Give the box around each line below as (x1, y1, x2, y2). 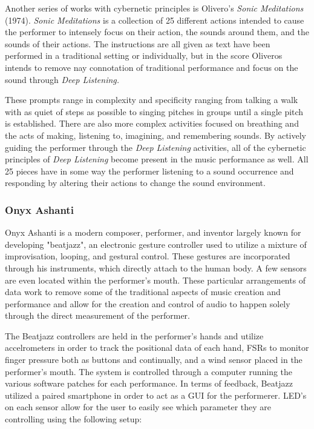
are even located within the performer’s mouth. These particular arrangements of (5, 273, 306, 286)
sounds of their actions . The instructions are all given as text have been (5, 37, 270, 50)
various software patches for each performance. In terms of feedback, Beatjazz (5, 377, 293, 390)
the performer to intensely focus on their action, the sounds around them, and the (5, 25, 309, 38)
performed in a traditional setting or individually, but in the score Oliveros (5, 49, 283, 62)
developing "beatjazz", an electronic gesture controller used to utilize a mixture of (5, 238, 307, 250)
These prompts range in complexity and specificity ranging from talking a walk (5, 93, 298, 106)
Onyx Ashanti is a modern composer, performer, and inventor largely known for (5, 226, 301, 239)
